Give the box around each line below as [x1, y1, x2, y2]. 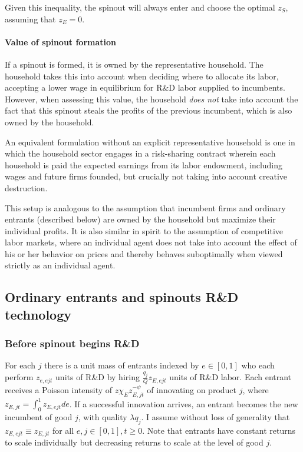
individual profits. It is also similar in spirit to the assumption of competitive [5, 224, 284, 237]
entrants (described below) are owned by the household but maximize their [5, 213, 276, 225]
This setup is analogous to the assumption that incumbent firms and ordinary [5, 201, 286, 214]
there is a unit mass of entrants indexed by [44, 359, 199, 371]
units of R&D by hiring [55, 371, 140, 383]
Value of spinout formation [5, 35, 117, 48]
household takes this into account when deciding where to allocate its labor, [5, 69, 279, 82]
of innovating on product [147, 384, 237, 396]
